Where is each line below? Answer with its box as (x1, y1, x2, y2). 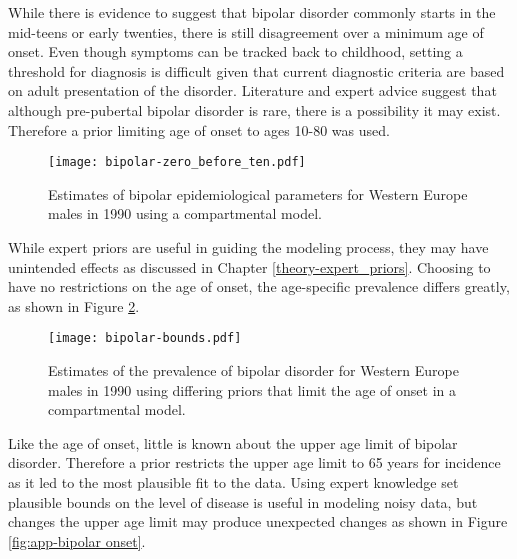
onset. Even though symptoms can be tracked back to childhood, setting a (8, 41, 463, 62)
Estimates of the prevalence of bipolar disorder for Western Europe (48, 360, 459, 381)
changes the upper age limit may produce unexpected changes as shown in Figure (8, 511, 508, 532)
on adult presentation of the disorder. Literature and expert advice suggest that (8, 80, 497, 101)
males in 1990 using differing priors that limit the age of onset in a (48, 379, 456, 400)
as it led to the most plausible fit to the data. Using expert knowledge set (8, 472, 459, 492)
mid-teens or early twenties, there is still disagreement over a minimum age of (8, 21, 484, 42)
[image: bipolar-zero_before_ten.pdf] (48, 155, 306, 170)
